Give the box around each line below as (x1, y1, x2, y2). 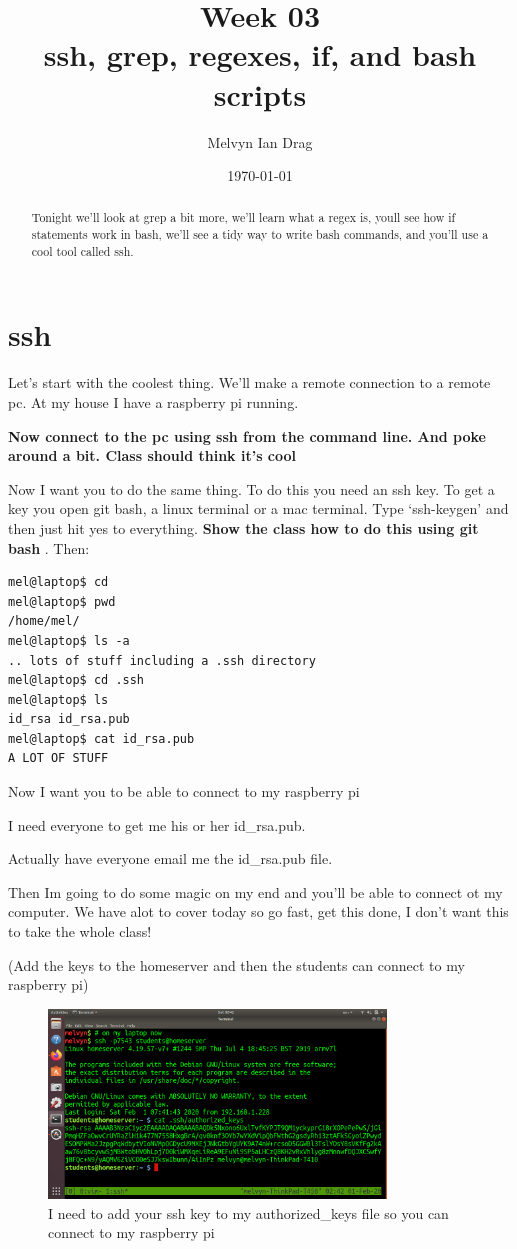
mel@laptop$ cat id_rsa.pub (8, 731, 195, 746)
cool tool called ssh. (31, 242, 134, 259)
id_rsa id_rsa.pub (8, 712, 130, 727)
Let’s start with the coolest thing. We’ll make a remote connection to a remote (8, 372, 491, 393)
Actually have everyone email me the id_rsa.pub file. (8, 848, 333, 869)
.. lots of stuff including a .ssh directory (8, 653, 316, 668)
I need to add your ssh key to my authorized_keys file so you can (48, 1202, 449, 1223)
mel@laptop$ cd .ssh (8, 673, 145, 688)
